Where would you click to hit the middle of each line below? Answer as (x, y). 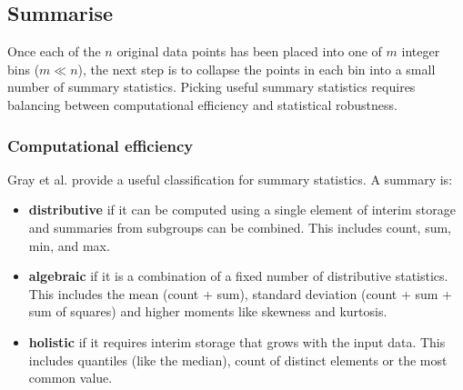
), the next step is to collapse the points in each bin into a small (257, 69)
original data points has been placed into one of (249, 51)
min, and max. (69, 245)
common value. (70, 378)
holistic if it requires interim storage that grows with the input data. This (237, 341)
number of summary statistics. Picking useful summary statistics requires (211, 87)
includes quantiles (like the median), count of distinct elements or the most (238, 360)
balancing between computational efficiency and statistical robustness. (202, 104)
